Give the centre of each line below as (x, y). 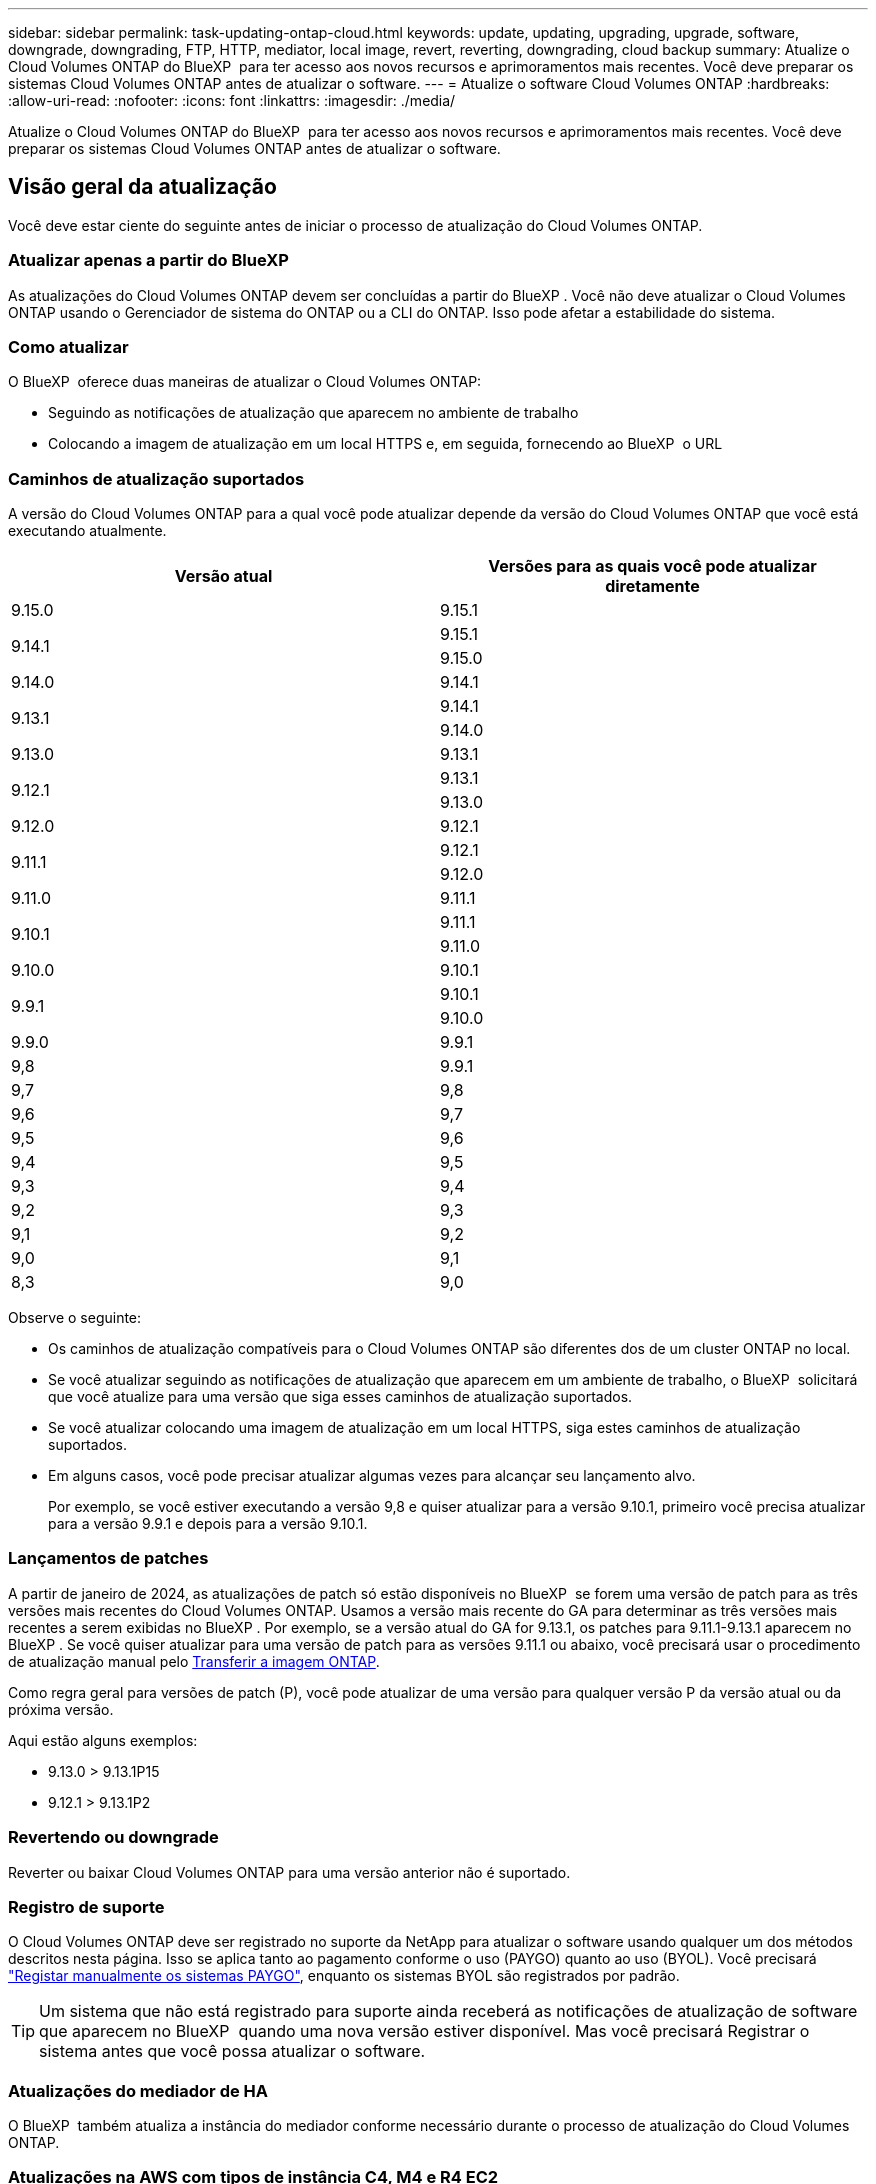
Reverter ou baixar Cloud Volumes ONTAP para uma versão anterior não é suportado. (289, 1872)
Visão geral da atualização (142, 187)
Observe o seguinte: (75, 1318)
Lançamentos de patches (108, 1558)
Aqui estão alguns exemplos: (103, 1740)
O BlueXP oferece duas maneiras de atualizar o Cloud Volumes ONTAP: (245, 382)
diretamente (652, 586)
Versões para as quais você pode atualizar (652, 566)
